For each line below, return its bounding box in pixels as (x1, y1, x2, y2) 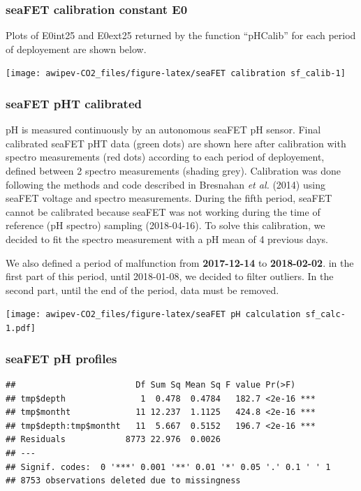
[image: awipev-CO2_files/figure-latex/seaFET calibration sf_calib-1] (6, 68, 346, 79)
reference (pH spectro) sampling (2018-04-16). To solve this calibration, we (6, 218, 325, 233)
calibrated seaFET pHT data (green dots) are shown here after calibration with (6, 135, 346, 150)
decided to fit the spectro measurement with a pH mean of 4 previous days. (6, 232, 328, 247)
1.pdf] (6, 323, 36, 334)
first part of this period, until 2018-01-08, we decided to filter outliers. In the (6, 269, 334, 284)
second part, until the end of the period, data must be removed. (6, 282, 279, 297)
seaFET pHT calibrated (6, 94, 142, 112)
